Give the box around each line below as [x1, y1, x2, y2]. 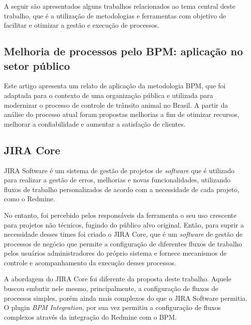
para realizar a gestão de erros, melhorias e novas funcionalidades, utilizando [4, 175, 231, 185]
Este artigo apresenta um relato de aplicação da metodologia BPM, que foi [4, 81, 226, 91]
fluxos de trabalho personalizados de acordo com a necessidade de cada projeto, [4, 184, 239, 194]
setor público [4, 58, 70, 73]
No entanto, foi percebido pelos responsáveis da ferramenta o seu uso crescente [4, 210, 236, 220]
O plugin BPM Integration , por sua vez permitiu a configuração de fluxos [4, 302, 221, 312]
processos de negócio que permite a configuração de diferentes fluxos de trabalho [4, 238, 242, 248]
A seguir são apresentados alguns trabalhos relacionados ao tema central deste [4, 1, 236, 11]
